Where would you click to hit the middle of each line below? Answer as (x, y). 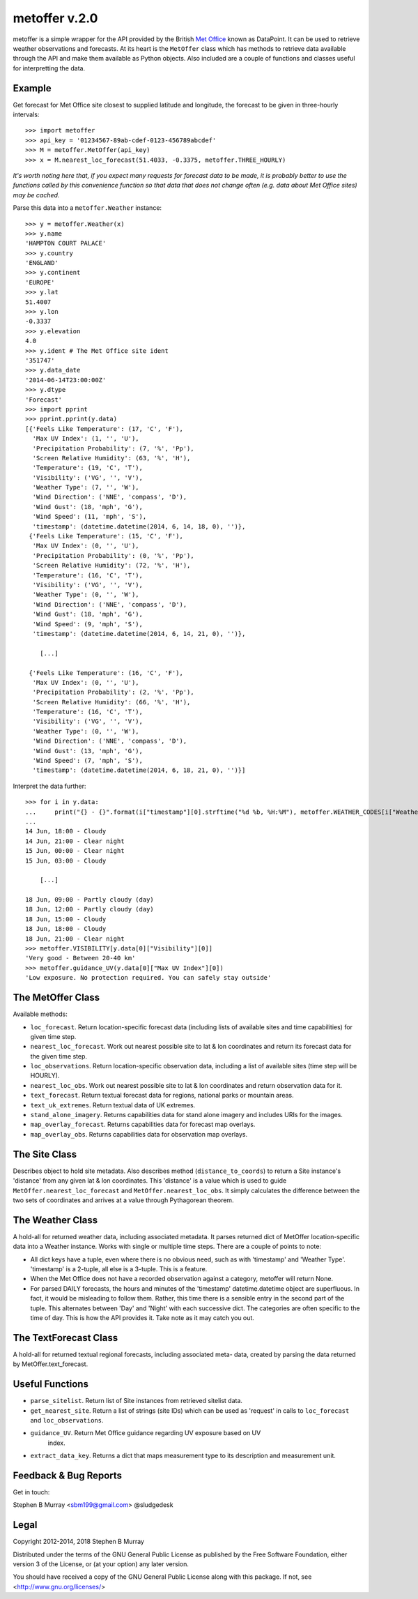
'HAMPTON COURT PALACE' (66, 243)
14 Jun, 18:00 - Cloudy (66, 831)
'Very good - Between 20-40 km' (80, 958)
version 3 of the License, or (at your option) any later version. (101, 1564)
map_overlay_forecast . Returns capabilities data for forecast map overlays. (143, 1124)
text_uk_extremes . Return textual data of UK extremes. (113, 1105)
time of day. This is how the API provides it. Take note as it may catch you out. (142, 1317)
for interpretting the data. (49, 68)
